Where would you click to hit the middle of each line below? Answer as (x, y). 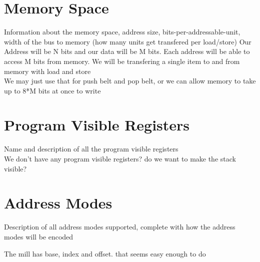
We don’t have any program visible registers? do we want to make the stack (120, 158)
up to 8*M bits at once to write (52, 90)
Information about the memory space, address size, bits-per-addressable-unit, (122, 32)
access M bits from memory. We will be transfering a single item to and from (122, 61)
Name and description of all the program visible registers (91, 149)
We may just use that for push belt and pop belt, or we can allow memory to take (130, 81)
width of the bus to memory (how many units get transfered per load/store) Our (128, 41)
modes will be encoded (39, 236)
